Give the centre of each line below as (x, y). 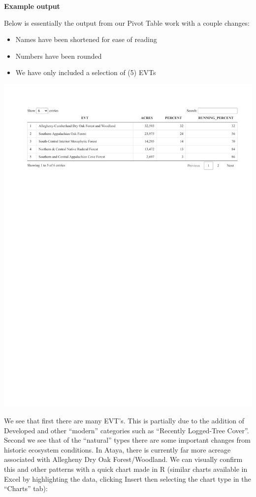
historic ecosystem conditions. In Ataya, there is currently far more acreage (117, 449)
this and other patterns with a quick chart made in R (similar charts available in (126, 469)
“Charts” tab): (26, 488)
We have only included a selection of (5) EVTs (86, 72)
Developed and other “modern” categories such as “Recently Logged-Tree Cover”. (127, 430)
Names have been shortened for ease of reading (86, 39)
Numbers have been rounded (59, 56)
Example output (32, 6)
